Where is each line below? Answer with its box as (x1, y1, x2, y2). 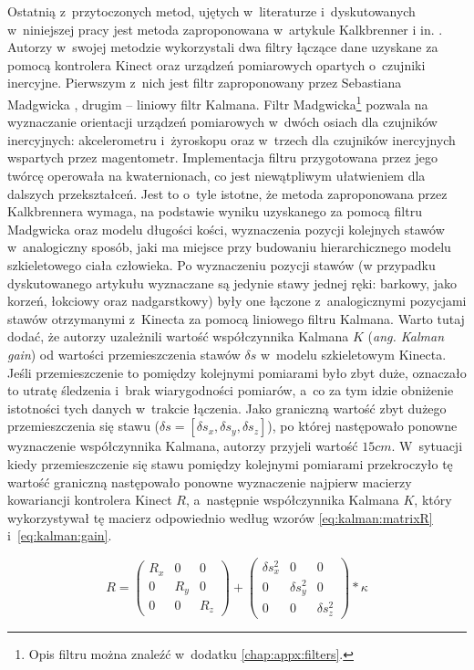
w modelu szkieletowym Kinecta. (260, 344, 447, 363)
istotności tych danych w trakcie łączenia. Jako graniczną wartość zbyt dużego (7, 398, 447, 417)
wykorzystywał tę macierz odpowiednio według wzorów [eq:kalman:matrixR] (7, 508, 433, 527)
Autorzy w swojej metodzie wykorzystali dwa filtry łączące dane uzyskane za (7, 37, 438, 57)
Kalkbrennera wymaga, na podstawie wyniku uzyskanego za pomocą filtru (7, 202, 422, 221)
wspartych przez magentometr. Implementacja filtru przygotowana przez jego (7, 148, 438, 167)
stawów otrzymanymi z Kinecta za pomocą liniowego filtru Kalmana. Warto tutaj (7, 309, 465, 328)
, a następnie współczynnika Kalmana (185, 490, 399, 509)
